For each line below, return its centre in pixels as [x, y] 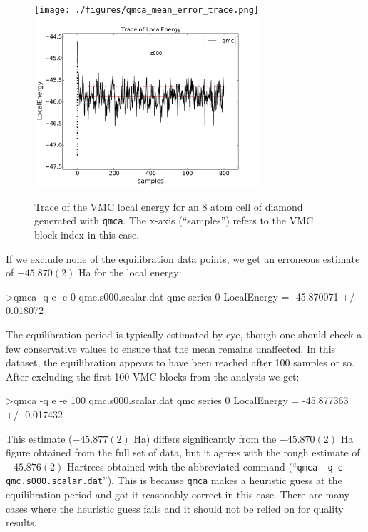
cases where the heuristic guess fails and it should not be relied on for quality [175, 508]
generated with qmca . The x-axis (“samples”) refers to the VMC [174, 220]
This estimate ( [39, 438]
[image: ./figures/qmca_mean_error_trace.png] [147, 10]
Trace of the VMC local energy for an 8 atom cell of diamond [169, 206]
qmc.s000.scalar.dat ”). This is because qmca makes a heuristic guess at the [174, 480]
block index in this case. [87, 234]
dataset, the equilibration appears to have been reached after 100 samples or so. [180, 362]
